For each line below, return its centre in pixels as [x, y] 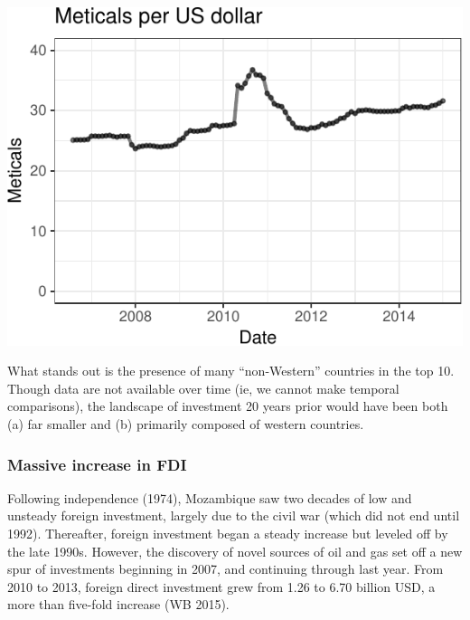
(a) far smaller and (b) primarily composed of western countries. [186, 424]
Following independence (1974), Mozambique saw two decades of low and [210, 497]
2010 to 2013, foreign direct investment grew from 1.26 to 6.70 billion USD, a [221, 586]
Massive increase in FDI [97, 464]
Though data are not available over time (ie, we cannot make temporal [203, 388]
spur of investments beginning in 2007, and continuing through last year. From [226, 569]
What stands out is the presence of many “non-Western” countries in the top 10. [231, 371]
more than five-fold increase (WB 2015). [118, 604]
